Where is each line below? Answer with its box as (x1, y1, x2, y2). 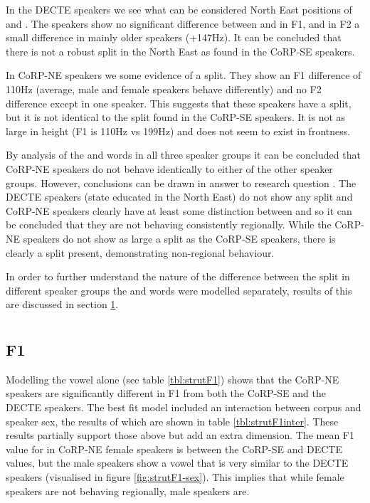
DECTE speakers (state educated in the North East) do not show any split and (6, 189, 353, 204)
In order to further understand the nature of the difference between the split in (6, 269, 350, 284)
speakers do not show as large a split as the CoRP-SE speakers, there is (23, 231, 336, 245)
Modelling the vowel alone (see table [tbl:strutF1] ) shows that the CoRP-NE (6, 371, 339, 386)
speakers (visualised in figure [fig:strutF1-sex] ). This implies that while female (6, 470, 344, 485)
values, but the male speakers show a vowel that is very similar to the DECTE (6, 455, 349, 470)
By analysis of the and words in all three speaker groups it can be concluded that (6, 147, 361, 162)
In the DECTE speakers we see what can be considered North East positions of (6, 2, 352, 16)
